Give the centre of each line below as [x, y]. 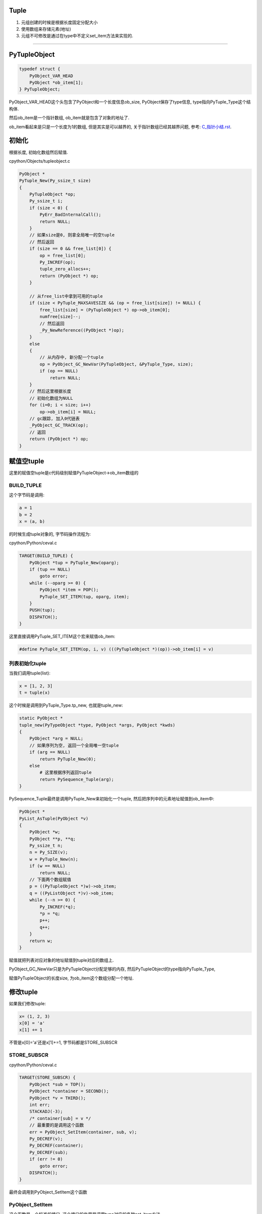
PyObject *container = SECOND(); [69, 1091]
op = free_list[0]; [63, 255]
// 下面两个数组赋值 [50, 880]
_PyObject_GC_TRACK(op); [59, 425]
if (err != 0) [46, 1159]
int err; [40, 1105]
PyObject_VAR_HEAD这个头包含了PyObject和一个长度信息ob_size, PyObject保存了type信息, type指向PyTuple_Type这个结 [130, 102]
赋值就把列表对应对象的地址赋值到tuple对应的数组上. [61, 960]
